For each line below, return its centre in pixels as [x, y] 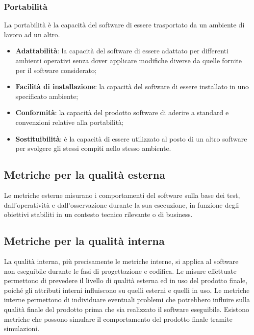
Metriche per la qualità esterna [85, 175]
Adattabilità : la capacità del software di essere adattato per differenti [122, 51]
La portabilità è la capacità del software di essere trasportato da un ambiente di [124, 25]
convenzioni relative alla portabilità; [70, 122]
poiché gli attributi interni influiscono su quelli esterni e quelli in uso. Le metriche [127, 290]
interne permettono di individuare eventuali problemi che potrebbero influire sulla [127, 299]
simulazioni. [22, 328]
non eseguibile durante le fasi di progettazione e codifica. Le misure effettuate [120, 271]
